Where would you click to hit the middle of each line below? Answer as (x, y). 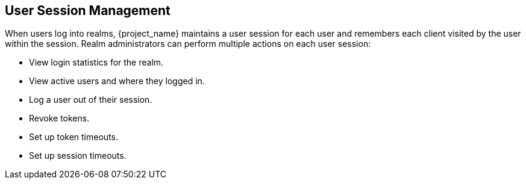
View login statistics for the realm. (96, 63)
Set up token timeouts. (74, 137)
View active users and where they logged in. (117, 81)
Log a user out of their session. (91, 100)
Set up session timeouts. (78, 156)
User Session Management (88, 11)
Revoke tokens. (59, 118)
